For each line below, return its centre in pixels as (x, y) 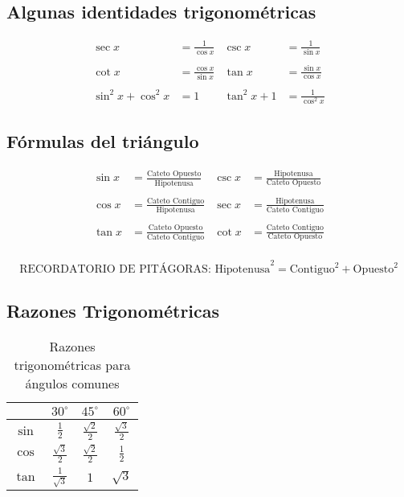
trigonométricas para (72, 364)
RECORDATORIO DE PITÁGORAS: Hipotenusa (145, 270)
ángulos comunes (72, 383)
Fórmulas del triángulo (103, 141)
